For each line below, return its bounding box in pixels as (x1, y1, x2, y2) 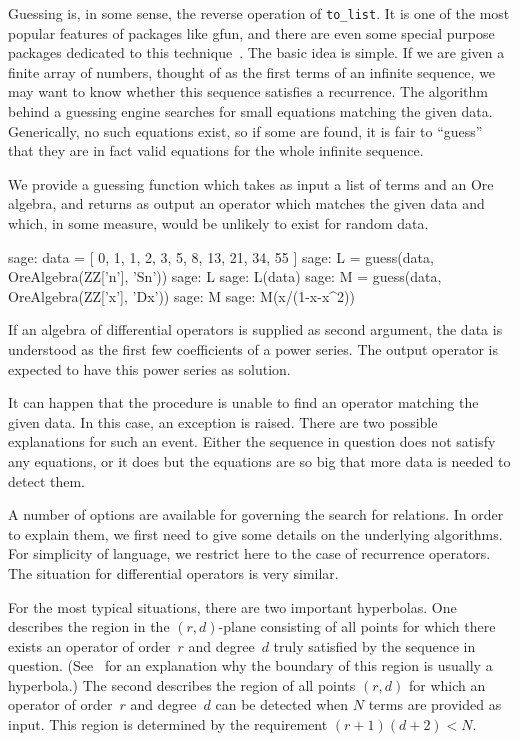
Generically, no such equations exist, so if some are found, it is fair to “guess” (8, 120, 483, 141)
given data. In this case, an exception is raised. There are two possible (8, 411, 438, 432)
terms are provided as (368, 694, 502, 715)
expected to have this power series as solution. (8, 358, 291, 379)
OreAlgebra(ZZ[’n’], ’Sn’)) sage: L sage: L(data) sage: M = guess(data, (8, 266, 442, 287)
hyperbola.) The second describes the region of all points (8, 674, 356, 695)
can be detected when (215, 694, 349, 715)
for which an (408, 674, 486, 695)
